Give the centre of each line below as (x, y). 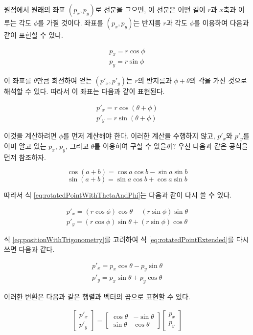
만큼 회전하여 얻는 (64, 80)
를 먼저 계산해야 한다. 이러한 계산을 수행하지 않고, (139, 136)
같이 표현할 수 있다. (34, 35)
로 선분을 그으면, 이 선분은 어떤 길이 (150, 9)
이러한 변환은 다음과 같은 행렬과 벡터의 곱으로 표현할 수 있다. (97, 297)
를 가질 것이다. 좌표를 (71, 22)
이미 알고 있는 (25, 145)
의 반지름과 (155, 80)
